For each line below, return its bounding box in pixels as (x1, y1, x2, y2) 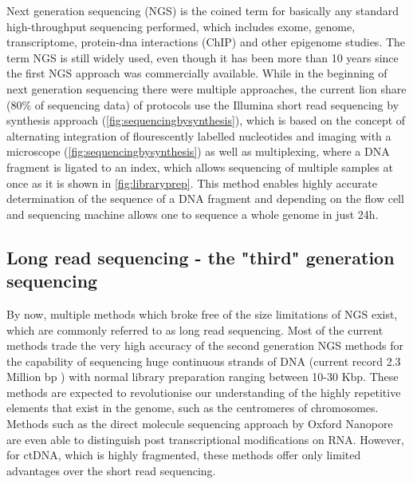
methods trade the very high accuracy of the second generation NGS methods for (6, 337, 403, 354)
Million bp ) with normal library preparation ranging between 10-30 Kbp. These (6, 368, 399, 385)
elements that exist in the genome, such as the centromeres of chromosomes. (6, 399, 379, 416)
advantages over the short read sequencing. (6, 462, 216, 478)
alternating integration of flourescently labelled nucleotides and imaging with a (6, 127, 391, 144)
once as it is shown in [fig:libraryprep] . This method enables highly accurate (6, 174, 377, 191)
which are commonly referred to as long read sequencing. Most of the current (6, 321, 383, 338)
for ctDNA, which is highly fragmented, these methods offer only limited (6, 446, 361, 463)
